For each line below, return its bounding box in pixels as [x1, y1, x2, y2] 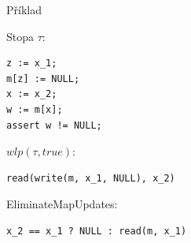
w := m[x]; [6, 103, 63, 115]
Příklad [6, 2, 42, 17]
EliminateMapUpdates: [6, 196, 118, 212]
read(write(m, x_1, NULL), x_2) [6, 172, 175, 184]
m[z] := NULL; [6, 73, 80, 84]
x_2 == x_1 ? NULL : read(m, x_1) [6, 225, 187, 237]
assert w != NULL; [6, 119, 102, 131]
